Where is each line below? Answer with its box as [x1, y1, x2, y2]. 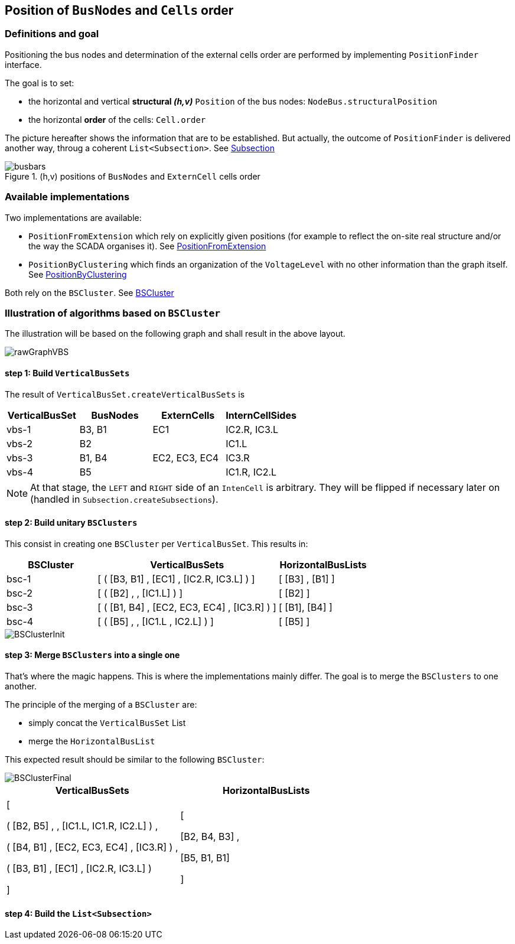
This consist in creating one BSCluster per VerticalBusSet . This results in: [5, 538, 308, 549]
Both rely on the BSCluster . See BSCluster [5, 287, 174, 298]
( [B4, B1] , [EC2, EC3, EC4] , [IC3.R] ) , [6, 841, 178, 853]
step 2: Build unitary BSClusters [5, 517, 138, 528]
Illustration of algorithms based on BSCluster [5, 307, 221, 319]
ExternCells [161, 409, 215, 421]
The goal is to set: [5, 77, 74, 88]
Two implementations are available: [5, 212, 142, 223]
